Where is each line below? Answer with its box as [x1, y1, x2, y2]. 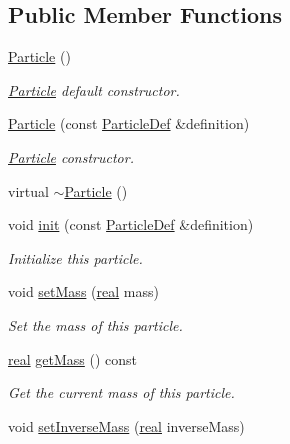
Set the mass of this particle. [8, 314, 183, 335]
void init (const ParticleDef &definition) [8, 214, 254, 235]
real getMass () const [8, 348, 138, 369]
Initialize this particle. [8, 247, 143, 268]
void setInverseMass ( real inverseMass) [8, 415, 245, 436]
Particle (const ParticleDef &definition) [8, 113, 250, 134]
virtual [8, 180, 49, 201]
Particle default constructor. [8, 79, 180, 100]
